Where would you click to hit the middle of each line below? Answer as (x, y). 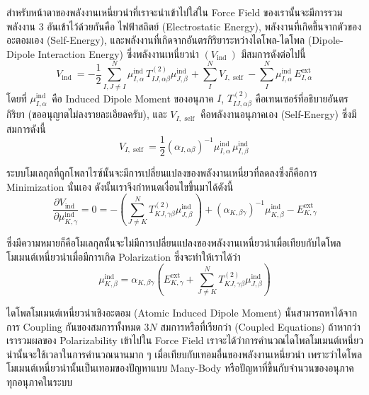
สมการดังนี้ (26, 128)
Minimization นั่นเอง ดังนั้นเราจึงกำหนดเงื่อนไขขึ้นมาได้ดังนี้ (120, 186)
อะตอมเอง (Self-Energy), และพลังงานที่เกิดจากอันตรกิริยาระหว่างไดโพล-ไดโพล (156, 40)
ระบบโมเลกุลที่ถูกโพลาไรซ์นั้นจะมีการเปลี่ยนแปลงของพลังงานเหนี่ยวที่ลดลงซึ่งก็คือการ (162, 173)
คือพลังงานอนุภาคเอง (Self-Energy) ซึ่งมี (279, 114)
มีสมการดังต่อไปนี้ (273, 53)
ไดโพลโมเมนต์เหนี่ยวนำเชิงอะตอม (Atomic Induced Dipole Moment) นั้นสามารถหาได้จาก (182, 313)
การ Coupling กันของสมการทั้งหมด (74, 326)
